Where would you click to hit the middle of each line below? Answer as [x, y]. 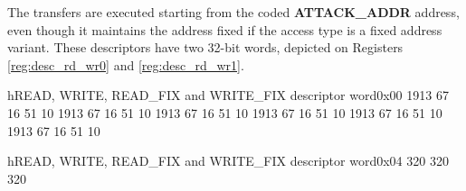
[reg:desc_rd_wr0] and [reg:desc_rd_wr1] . [126, 64]
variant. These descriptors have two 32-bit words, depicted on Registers [205, 47]
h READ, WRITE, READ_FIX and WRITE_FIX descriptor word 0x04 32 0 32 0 [228, 161]
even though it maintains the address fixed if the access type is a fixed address [225, 29]
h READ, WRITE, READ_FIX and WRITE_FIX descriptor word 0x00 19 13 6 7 [228, 95]
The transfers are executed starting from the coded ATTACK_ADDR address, [233, 12]
